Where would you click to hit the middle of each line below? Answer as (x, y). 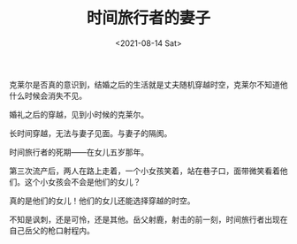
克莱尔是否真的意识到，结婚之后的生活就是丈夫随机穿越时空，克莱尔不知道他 (148, 84)
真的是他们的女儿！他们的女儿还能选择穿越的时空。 (102, 201)
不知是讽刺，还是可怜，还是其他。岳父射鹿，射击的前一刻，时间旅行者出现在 (148, 219)
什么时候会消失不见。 (48, 95)
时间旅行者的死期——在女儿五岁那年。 (79, 152)
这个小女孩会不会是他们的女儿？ (83, 181)
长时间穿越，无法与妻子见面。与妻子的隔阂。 (91, 133)
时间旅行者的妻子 (148, 18)
